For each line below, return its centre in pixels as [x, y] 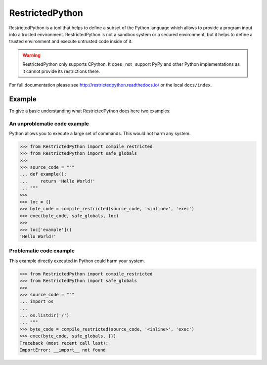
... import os [37, 301]
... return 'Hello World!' [58, 181]
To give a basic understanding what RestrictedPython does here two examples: [90, 111]
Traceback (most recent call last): [64, 343]
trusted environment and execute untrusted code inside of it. [71, 42]
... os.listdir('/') [44, 316]
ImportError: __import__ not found [63, 350]
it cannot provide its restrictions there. [61, 71]
